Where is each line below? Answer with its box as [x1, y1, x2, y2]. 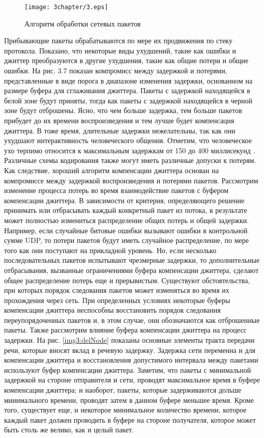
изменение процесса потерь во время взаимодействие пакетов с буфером [4, 185, 229, 196]
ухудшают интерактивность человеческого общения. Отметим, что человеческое [4, 135, 252, 146]
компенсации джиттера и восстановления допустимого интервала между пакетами [4, 354, 258, 365]
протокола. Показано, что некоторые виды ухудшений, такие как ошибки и [4, 45, 236, 56]
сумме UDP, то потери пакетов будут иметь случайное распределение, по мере [4, 235, 249, 245]
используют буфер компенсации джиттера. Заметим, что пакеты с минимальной [4, 364, 251, 375]
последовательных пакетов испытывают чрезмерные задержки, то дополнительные [4, 255, 260, 265]
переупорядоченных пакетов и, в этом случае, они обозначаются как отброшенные [4, 314, 260, 325]
